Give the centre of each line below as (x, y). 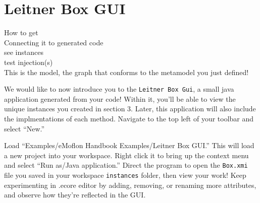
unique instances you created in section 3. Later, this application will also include (130, 109)
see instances (24, 52)
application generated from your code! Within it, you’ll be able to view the (120, 98)
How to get (21, 32)
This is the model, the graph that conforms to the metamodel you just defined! (126, 72)
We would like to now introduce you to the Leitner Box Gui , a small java (119, 89)
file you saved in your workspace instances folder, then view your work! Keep (125, 175)
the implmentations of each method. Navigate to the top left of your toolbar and (129, 118)
